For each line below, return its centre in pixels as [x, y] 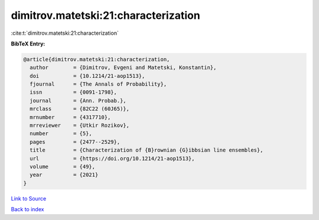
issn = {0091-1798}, [74, 92]
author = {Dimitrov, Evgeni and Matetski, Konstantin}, [123, 68]
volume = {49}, [63, 167]
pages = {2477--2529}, [75, 142]
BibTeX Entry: [28, 44]
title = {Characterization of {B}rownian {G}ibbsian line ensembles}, [147, 150]
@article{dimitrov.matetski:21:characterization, [97, 59]
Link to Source [29, 198]
